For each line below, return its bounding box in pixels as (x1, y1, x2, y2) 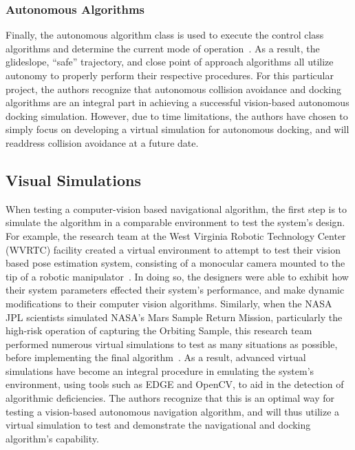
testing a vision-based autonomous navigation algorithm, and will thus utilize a (6, 404, 340, 418)
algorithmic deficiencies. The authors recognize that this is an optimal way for (6, 391, 335, 405)
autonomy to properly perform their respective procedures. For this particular (6, 68, 334, 82)
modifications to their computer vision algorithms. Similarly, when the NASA (6, 296, 332, 310)
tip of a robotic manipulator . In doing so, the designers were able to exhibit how (6, 269, 349, 283)
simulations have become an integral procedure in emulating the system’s (6, 363, 314, 378)
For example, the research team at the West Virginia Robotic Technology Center (6, 228, 346, 243)
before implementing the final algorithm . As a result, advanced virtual (6, 350, 306, 365)
